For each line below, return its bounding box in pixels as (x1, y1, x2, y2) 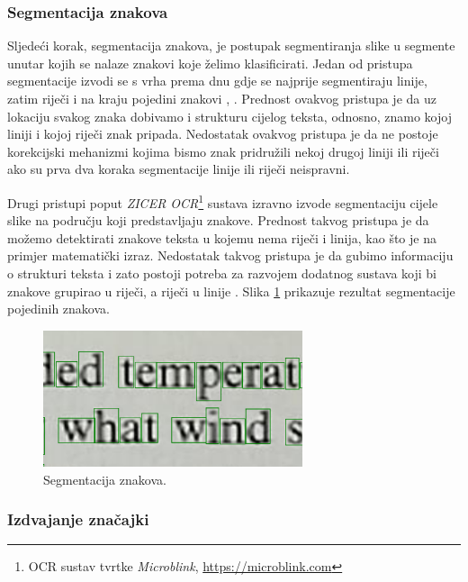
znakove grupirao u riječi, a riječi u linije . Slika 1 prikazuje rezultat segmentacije (7, 281, 455, 300)
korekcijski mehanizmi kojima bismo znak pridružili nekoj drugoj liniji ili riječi (7, 141, 439, 160)
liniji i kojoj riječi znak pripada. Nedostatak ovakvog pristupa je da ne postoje (7, 124, 438, 143)
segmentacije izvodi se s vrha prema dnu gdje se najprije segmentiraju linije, (7, 71, 427, 90)
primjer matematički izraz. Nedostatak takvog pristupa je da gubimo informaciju (7, 246, 454, 265)
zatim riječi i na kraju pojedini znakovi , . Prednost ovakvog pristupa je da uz (7, 89, 436, 107)
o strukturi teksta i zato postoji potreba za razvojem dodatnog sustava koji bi (7, 264, 436, 282)
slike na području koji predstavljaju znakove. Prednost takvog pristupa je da (7, 211, 429, 230)
